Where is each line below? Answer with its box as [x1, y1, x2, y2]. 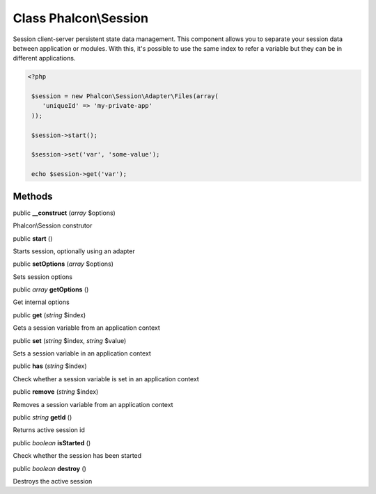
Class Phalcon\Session [13, 10, 149, 26]
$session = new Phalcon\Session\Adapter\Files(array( [31, 93, 219, 100]
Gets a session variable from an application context [13, 324, 160, 332]
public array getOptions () [13, 285, 89, 294]
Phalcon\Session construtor [13, 221, 93, 230]
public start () [13, 234, 53, 243]
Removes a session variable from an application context [13, 400, 173, 408]
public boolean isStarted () [13, 438, 91, 447]
